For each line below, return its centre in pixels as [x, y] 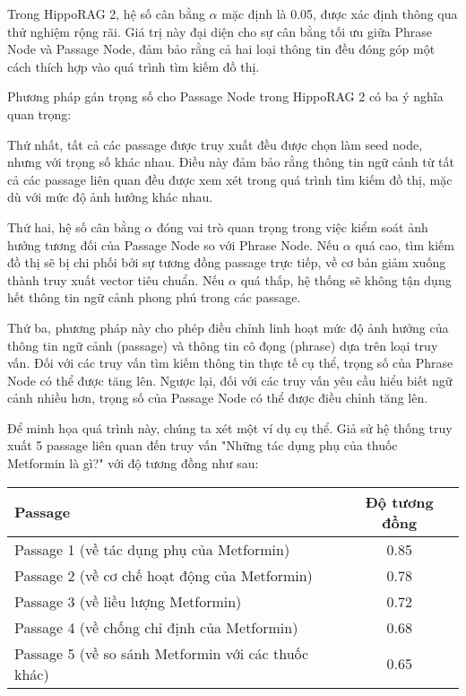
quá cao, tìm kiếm [405, 244]
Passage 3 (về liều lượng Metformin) [128, 601]
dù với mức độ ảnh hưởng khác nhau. [110, 197]
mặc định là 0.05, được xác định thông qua [340, 13]
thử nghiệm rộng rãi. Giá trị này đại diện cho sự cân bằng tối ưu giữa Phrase [220, 31]
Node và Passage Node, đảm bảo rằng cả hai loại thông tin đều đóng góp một [221, 49]
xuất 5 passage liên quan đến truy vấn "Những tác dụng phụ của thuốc [203, 445]
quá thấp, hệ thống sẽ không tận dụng [346, 279]
